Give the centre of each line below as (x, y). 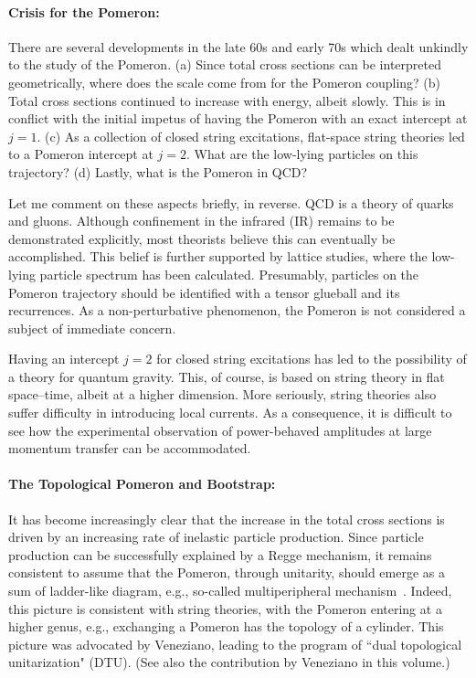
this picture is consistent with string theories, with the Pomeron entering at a (225, 608)
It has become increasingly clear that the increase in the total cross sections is (227, 519)
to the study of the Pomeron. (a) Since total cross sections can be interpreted (225, 64)
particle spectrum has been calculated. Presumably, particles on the (229, 274)
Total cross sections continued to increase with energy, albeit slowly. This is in (227, 100)
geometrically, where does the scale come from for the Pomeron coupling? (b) (225, 82)
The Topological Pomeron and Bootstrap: (142, 484)
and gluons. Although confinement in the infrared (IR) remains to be (201, 221)
